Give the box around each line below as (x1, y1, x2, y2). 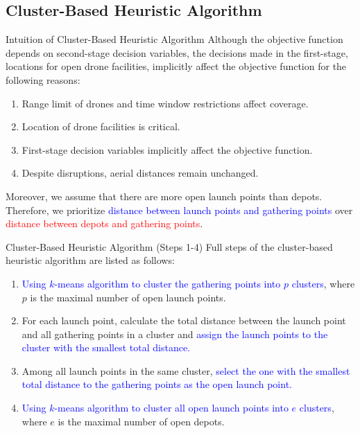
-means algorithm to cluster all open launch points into (54, 400, 289, 415)
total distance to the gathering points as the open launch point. (22, 377, 292, 391)
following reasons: (6, 72, 80, 87)
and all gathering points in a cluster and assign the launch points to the (22, 326, 328, 341)
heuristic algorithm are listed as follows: (6, 253, 175, 267)
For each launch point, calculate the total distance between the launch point (22, 313, 346, 328)
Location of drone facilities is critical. (22, 119, 180, 134)
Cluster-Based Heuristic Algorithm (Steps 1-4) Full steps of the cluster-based (6, 239, 333, 254)
